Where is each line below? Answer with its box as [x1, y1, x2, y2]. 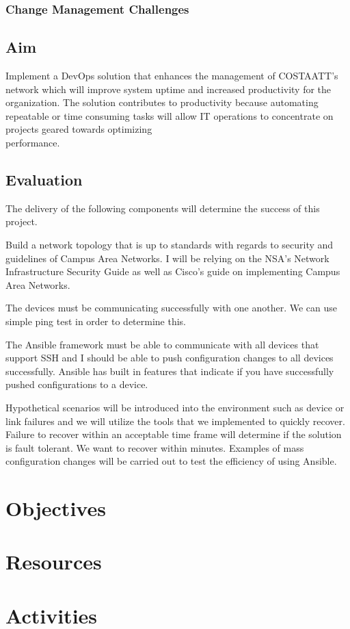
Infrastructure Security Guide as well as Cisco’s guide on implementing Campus [5, 264, 340, 279]
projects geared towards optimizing [5, 122, 152, 136]
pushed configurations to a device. [5, 377, 148, 391]
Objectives [5, 494, 106, 522]
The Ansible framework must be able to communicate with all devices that [5, 337, 319, 351]
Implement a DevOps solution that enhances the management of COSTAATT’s [5, 68, 338, 83]
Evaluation [5, 169, 83, 190]
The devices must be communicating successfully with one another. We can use [5, 300, 337, 315]
